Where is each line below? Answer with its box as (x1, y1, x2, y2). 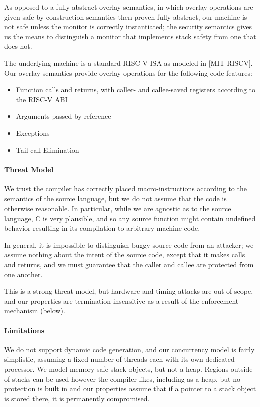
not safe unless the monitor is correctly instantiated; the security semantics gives (4, 21, 252, 32)
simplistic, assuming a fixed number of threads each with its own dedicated (4, 354, 235, 364)
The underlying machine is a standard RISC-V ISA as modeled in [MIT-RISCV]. (4, 57, 253, 68)
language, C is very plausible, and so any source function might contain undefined (4, 213, 256, 223)
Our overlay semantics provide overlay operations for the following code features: (4, 67, 252, 78)
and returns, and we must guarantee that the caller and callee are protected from (4, 259, 254, 270)
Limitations (4, 325, 45, 335)
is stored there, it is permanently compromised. (4, 393, 150, 403)
